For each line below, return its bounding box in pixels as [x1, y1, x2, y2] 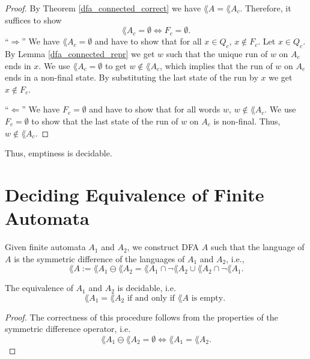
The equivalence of [5, 281, 73, 294]
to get [105, 59, 127, 72]
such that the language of [210, 241, 305, 253]
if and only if [127, 293, 175, 302]
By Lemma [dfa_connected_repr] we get [5, 47, 155, 60]
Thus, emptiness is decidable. [5, 147, 112, 159]
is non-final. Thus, [213, 114, 281, 127]
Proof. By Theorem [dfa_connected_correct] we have [5, 2, 201, 14]
